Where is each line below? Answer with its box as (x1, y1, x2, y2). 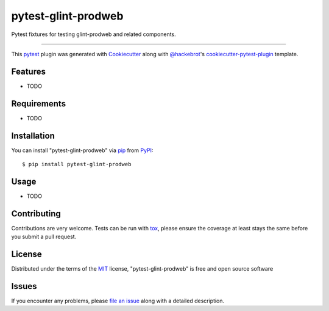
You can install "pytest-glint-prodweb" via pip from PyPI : (11, 147, 154, 154)
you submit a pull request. (11, 233, 77, 241)
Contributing (11, 208, 61, 219)
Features (11, 66, 46, 76)
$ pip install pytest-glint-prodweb (22, 161, 132, 168)
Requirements (11, 98, 66, 109)
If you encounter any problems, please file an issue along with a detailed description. (11, 297, 225, 305)
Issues (11, 281, 37, 291)
